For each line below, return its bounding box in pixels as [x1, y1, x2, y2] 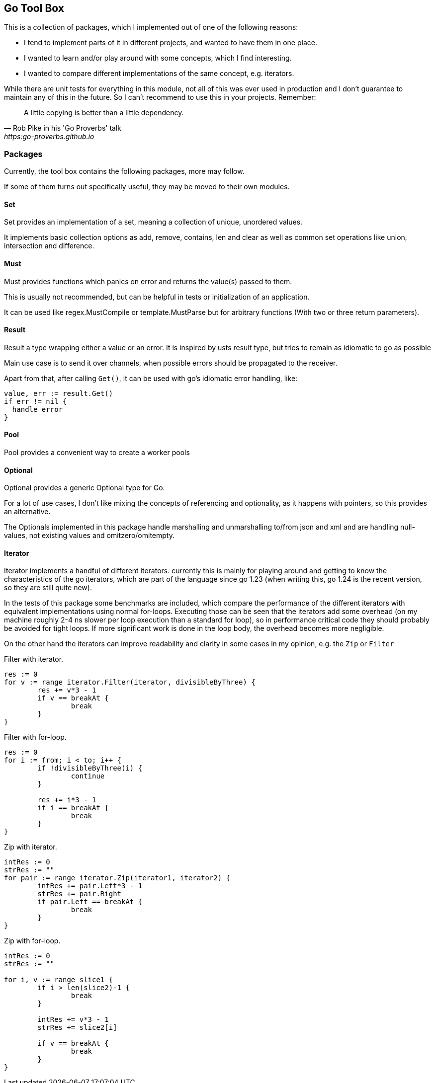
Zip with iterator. [4, 843, 57, 851]
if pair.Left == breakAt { [37, 898, 143, 906]
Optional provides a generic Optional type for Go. [4, 483, 165, 492]
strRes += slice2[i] [37, 1023, 117, 1032]
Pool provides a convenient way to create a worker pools [4, 448, 190, 457]
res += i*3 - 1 [37, 796, 96, 804]
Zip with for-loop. [4, 936, 61, 945]
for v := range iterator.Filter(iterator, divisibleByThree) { [4, 678, 256, 687]
